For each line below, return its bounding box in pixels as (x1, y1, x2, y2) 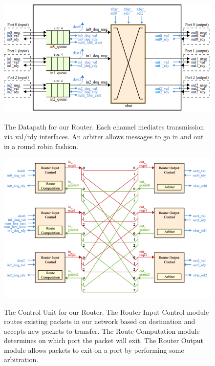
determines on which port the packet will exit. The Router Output (4, 335, 203, 345)
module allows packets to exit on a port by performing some (4, 344, 184, 355)
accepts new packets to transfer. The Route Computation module (4, 325, 200, 336)
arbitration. (4, 354, 39, 365)
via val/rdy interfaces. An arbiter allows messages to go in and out (4, 131, 204, 141)
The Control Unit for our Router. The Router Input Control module (4, 306, 209, 317)
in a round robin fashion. (4, 141, 79, 151)
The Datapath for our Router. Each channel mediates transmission (4, 122, 204, 132)
